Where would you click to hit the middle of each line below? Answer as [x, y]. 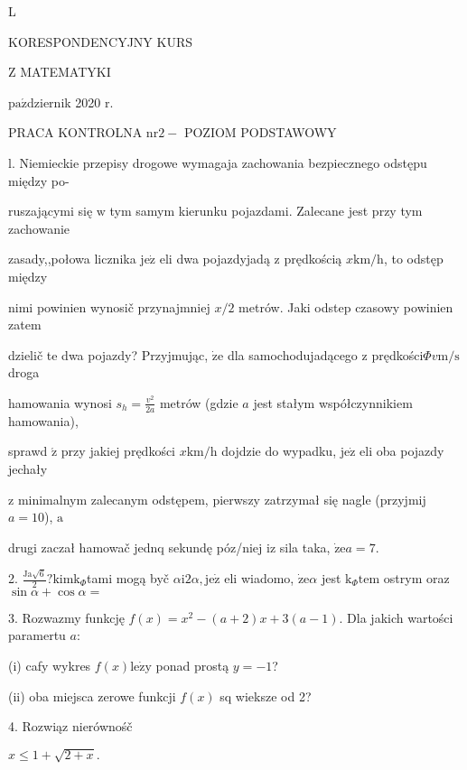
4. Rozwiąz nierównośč [70, 726]
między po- [39, 180]
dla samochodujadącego [292, 354]
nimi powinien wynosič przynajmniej [109, 306]
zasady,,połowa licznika [72, 259]
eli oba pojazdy [402, 451]
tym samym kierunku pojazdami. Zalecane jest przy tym [266, 211]
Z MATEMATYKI [60, 72]
